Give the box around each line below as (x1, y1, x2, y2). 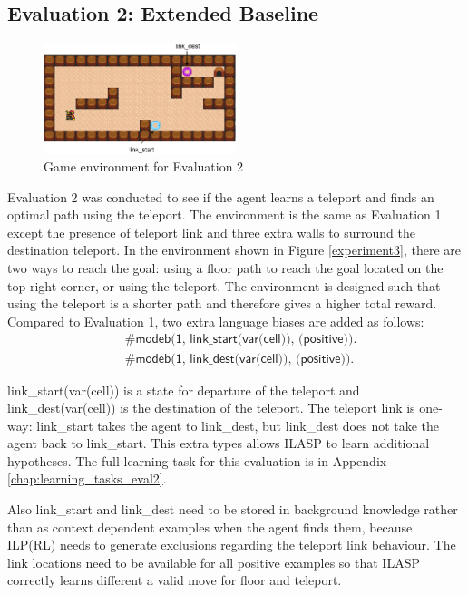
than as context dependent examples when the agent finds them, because (7, 517, 413, 536)
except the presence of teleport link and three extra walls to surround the (7, 222, 416, 241)
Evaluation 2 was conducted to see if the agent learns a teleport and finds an (7, 187, 434, 206)
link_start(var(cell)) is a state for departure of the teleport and (7, 380, 360, 399)
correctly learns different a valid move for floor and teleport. (7, 571, 342, 590)
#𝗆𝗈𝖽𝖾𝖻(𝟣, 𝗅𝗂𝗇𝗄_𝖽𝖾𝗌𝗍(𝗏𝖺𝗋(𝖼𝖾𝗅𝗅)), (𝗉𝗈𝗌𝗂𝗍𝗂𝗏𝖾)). (124, 352, 355, 366)
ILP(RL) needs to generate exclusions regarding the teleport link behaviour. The (7, 535, 456, 554)
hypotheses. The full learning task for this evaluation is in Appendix (7, 451, 387, 470)
